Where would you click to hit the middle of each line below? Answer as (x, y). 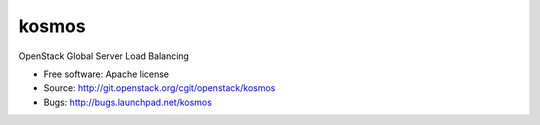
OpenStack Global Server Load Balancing (104, 56)
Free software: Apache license (106, 74)
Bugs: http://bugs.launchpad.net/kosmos (127, 102)
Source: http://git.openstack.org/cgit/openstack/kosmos (159, 88)
